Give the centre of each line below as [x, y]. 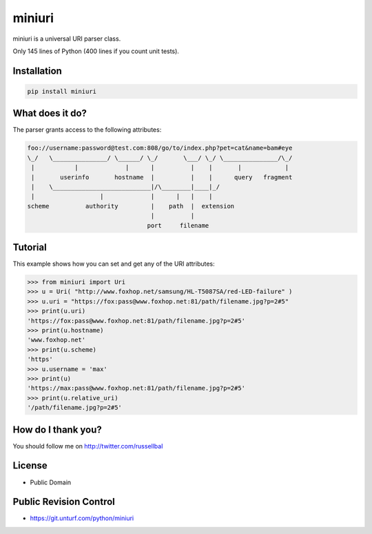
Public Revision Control [64, 502]
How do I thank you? [58, 429]
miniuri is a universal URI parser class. [67, 39]
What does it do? [50, 113]
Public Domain [51, 482]
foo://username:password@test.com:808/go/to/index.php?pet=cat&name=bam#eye [160, 148]
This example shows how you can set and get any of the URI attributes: [114, 264]
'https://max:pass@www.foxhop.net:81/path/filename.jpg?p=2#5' [136, 388]
